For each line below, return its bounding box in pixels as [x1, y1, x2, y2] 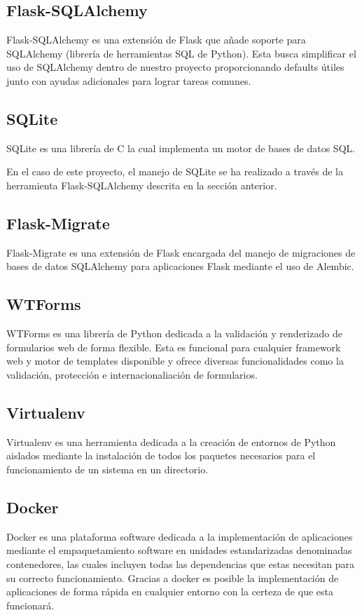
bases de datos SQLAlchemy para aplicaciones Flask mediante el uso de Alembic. [6, 259, 354, 273]
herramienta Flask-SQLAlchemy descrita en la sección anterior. [6, 177, 277, 192]
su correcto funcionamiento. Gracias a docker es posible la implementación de [6, 570, 339, 585]
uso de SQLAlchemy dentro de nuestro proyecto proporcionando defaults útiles [6, 60, 344, 74]
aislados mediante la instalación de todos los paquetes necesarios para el [6, 448, 316, 463]
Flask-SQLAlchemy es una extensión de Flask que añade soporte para [6, 32, 306, 47]
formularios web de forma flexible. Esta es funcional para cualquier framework [6, 339, 341, 354]
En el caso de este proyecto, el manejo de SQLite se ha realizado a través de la [6, 164, 343, 179]
